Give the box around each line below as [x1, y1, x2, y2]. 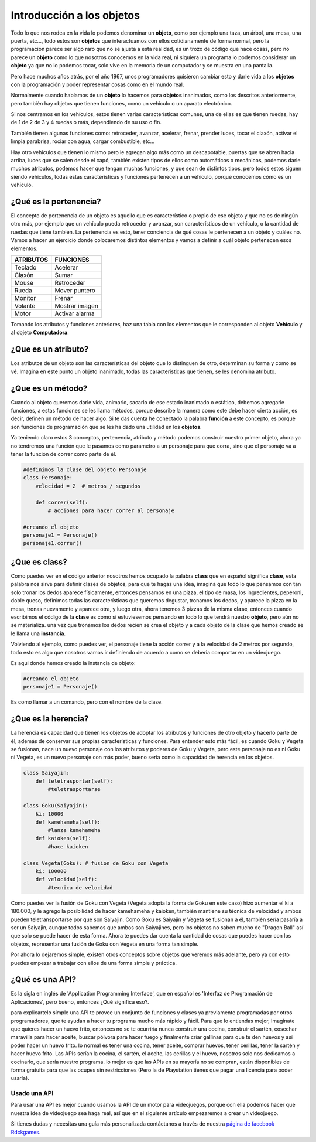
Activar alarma [54, 309, 95, 318]
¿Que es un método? [11, 383, 88, 393]
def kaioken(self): [35, 835, 92, 842]
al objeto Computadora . [11, 329, 70, 336]
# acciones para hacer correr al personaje [47, 507, 175, 514]
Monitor [14, 294, 36, 302]
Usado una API [11, 1089, 54, 1097]
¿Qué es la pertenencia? [11, 197, 102, 206]
